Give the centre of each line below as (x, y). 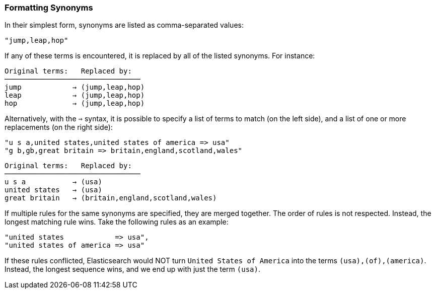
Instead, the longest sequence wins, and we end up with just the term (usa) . (133, 269)
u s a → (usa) (53, 182)
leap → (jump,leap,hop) (75, 95)
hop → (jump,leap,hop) (75, 103)
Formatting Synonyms (49, 8)
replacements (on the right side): (59, 127)
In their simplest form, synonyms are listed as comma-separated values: (124, 25)
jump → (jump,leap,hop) (75, 87)
